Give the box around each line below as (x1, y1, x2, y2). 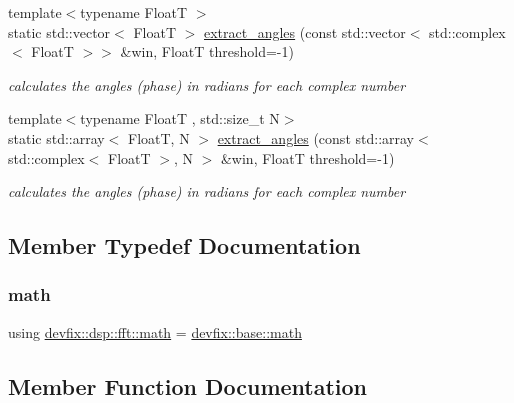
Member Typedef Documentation (8, 230, 361, 261)
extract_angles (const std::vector (203, 21, 406, 42)
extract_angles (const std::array (217, 127, 415, 148)
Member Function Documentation (8, 370, 368, 401)
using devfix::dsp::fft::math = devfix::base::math (8, 321, 302, 342)
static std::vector (8, 21, 111, 42)
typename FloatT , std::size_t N (80, 108, 280, 129)
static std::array (8, 127, 105, 148)
